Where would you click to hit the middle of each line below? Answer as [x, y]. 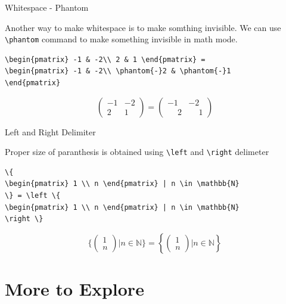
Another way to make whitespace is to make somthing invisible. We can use [143, 27]
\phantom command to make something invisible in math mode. [121, 39]
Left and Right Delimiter [50, 131]
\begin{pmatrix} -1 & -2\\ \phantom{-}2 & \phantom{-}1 [118, 71]
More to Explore [74, 289]
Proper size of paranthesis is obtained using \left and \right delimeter [137, 152]
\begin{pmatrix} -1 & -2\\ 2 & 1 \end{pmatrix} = [105, 59]
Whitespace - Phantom [47, 7]
